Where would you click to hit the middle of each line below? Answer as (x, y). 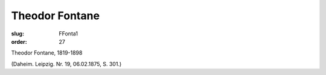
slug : (18, 34)
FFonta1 (69, 34)
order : (19, 41)
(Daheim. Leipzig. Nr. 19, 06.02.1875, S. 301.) (66, 64)
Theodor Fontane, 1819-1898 (47, 53)
